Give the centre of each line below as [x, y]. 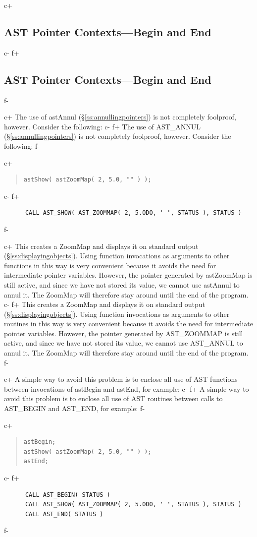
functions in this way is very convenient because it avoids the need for [110, 265]
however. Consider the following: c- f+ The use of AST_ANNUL [103, 126]
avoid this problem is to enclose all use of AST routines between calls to [113, 398]
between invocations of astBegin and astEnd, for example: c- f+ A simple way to [127, 388]
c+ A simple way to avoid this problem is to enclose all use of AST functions [121, 379]
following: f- [22, 146]
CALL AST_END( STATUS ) [64, 514]
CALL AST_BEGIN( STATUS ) [68, 495]
